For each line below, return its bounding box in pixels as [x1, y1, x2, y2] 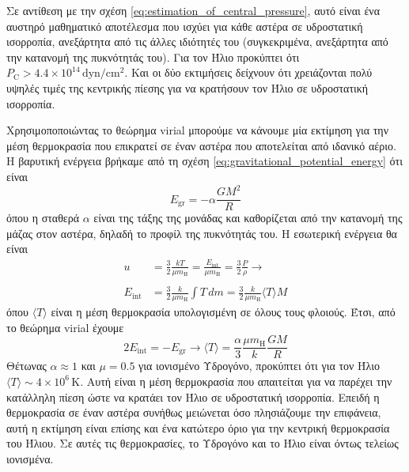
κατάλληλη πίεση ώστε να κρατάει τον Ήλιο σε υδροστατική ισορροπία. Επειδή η [6, 388, 380, 405]
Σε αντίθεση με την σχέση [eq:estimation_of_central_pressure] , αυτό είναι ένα [6, 2, 380, 18]
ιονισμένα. [6, 450, 54, 466]
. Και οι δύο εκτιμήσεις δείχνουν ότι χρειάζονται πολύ [124, 64, 373, 81]
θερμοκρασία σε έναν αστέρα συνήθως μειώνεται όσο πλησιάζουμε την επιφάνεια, [6, 404, 381, 421]
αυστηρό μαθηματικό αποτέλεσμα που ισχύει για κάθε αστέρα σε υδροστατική [6, 17, 363, 34]
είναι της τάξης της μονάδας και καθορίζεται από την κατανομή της [93, 210, 403, 226]
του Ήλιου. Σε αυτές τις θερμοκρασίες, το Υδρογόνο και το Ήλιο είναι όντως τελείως [6, 435, 399, 451]
